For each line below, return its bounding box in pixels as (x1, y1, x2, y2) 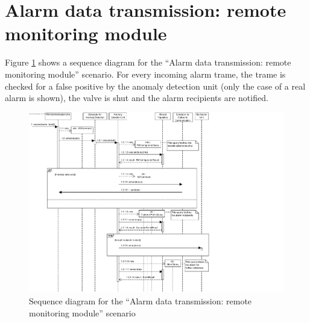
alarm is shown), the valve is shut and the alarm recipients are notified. (5, 91, 268, 104)
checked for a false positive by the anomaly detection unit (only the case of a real (5, 79, 306, 92)
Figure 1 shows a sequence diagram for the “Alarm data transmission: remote (5, 56, 291, 69)
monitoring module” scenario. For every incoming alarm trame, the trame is (5, 67, 286, 80)
